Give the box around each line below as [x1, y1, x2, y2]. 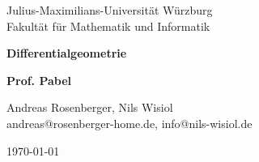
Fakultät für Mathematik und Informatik [6, 17, 210, 34]
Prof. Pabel [6, 71, 72, 88]
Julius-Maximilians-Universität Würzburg [6, 2, 213, 18]
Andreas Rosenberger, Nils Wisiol [6, 99, 173, 116]
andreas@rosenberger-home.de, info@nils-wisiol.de [6, 114, 253, 131]
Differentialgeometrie [6, 45, 127, 62]
